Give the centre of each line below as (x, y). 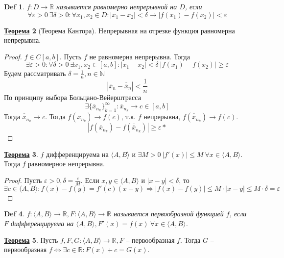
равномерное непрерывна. (66, 164)
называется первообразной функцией (169, 214)
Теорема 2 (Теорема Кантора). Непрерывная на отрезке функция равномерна (119, 30)
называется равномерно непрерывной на (117, 6)
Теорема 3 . (21, 154)
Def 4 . (14, 214)
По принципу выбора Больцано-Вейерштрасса (72, 97)
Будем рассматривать (35, 73)
